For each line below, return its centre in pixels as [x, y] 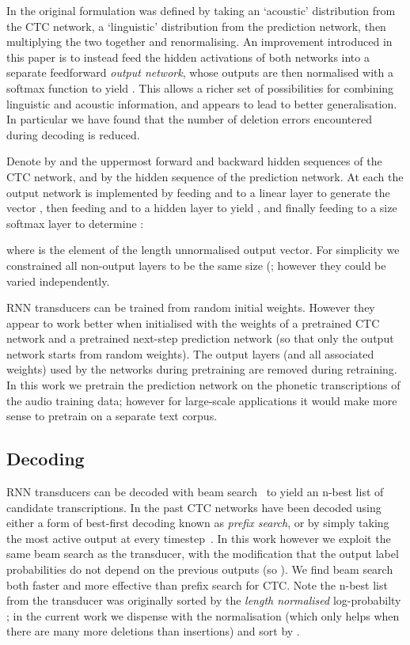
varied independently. [58, 281]
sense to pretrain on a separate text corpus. [112, 416]
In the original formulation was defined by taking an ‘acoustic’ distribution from [201, 10]
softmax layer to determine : [75, 223]
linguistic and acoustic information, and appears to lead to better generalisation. [202, 103]
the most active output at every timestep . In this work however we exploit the [199, 538]
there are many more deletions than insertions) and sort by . [153, 631]
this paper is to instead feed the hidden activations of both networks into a [188, 57]
